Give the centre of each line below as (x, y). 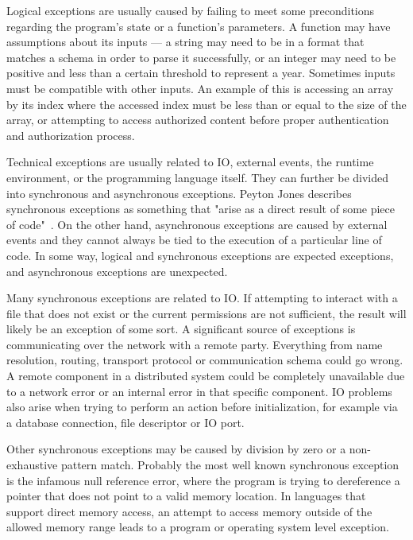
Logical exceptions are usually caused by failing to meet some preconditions (191, 10)
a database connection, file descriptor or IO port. (125, 422)
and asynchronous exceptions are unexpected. (117, 271)
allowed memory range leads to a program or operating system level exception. (198, 527)
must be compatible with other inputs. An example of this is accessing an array (200, 88)
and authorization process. (71, 135)
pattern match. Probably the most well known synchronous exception (230, 465)
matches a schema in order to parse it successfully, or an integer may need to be (201, 57)
